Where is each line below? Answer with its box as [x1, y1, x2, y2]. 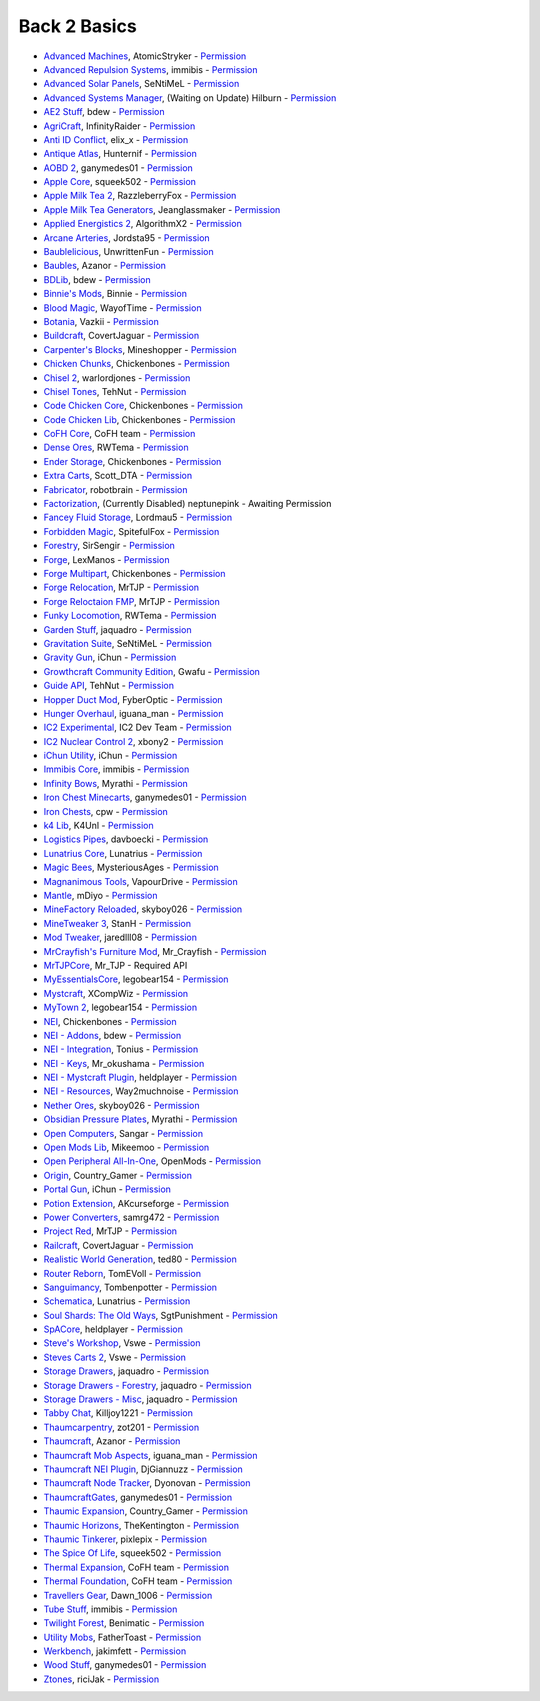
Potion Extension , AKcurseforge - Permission [43, 1197, 230, 1209]
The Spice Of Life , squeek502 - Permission [43, 1547, 222, 1559]
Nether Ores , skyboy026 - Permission [43, 1099, 200, 1111]
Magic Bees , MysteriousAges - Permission [43, 861, 219, 874]
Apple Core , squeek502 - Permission [43, 176, 197, 188]
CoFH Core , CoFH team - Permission [43, 428, 196, 440]
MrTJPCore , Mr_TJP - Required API [43, 959, 188, 971]
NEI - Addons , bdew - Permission [43, 1029, 182, 1041]
